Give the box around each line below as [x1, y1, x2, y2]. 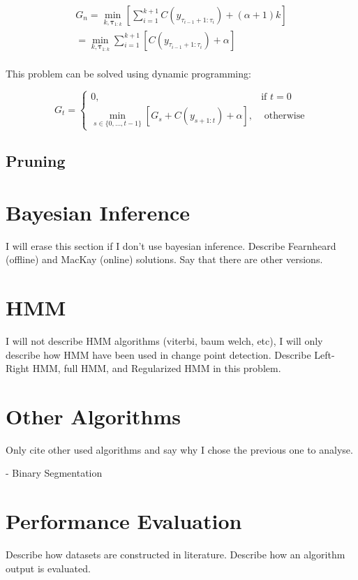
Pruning [6, 150, 66, 172]
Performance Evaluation [6, 507, 242, 535]
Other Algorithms [6, 401, 181, 430]
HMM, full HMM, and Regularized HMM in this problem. [32, 361, 281, 375]
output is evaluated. [6, 560, 91, 575]
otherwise [264, 111, 305, 121]
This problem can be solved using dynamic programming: [6, 66, 251, 81]
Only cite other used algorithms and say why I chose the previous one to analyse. [6, 442, 353, 456]
